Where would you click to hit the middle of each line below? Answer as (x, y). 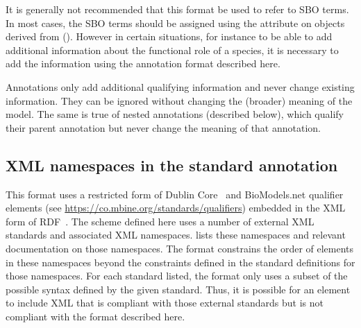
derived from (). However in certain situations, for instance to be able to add (169, 36)
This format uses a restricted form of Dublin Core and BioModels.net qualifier (175, 194)
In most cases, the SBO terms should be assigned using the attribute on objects (175, 23)
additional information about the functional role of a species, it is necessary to (172, 50)
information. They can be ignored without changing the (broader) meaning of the (179, 100)
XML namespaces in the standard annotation (172, 165)
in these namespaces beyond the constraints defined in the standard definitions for (180, 262)
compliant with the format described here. (95, 316)
